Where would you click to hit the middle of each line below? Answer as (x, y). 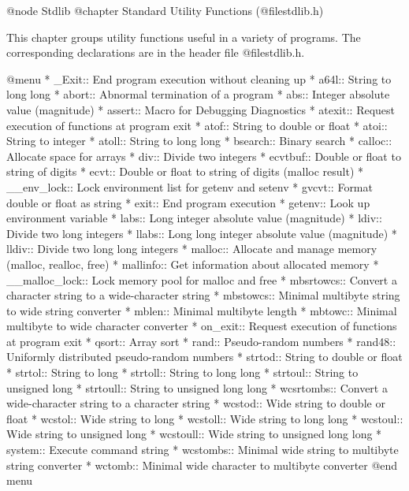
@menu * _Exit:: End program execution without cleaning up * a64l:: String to (199, 78)
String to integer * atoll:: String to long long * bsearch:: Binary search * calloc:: (199, 141)
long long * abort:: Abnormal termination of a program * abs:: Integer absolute (198, 94)
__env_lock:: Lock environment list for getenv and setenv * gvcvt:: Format (190, 186)
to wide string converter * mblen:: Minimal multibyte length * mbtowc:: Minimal (202, 310)
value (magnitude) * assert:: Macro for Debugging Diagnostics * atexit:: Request (201, 109)
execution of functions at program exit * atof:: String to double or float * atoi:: (197, 125)
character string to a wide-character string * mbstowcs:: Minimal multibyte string (203, 295)
